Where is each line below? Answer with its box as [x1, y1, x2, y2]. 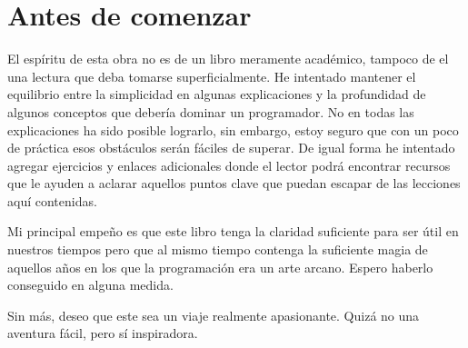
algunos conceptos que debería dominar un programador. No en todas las [7, 102, 414, 121]
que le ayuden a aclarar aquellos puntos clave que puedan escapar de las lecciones [7, 174, 461, 193]
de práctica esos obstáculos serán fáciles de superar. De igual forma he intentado [7, 138, 455, 157]
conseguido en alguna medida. [7, 275, 174, 294]
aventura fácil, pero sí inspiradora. [7, 323, 198, 343]
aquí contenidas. [7, 191, 97, 210]
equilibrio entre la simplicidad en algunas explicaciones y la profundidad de [7, 85, 426, 104]
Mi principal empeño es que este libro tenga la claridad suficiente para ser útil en [7, 222, 459, 241]
